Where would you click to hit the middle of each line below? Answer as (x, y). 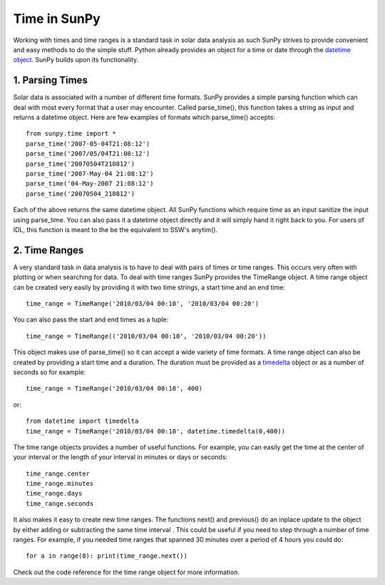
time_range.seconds (60, 503)
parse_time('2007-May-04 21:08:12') (90, 174)
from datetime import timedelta (82, 421)
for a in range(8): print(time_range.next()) (107, 556)
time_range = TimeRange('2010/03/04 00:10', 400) (114, 389)
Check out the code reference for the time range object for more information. (127, 572)
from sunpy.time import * (71, 134)
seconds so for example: (49, 372)
